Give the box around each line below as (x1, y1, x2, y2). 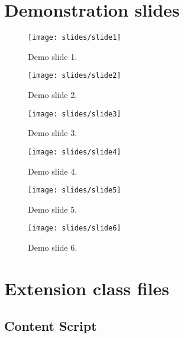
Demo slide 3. (28, 127, 78, 139)
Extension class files (4, 276, 170, 300)
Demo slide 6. (28, 241, 78, 254)
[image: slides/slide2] (28, 71, 121, 80)
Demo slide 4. (28, 165, 78, 177)
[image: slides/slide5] (28, 186, 121, 195)
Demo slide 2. (28, 89, 78, 101)
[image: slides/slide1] (28, 33, 121, 42)
